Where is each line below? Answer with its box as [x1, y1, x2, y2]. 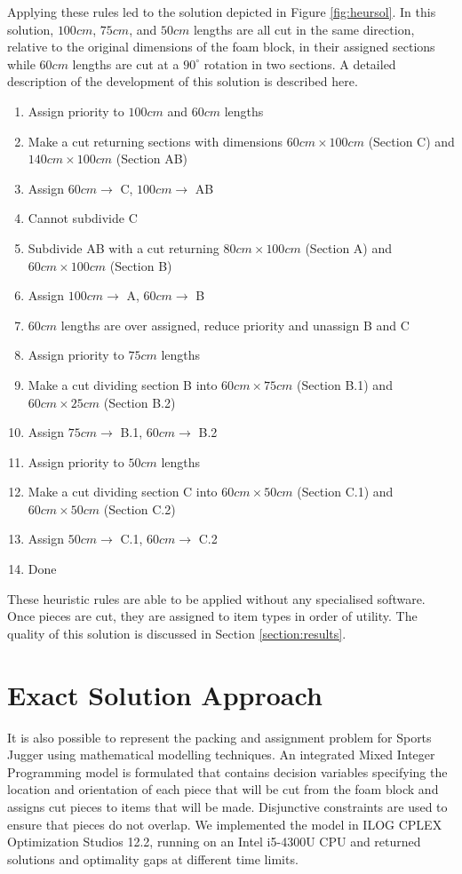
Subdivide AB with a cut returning [28, 238, 219, 257]
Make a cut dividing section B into [28, 375, 218, 393]
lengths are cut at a [72, 54, 179, 73]
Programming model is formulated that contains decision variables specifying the [7, 762, 448, 781]
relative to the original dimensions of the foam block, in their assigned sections [7, 37, 435, 56]
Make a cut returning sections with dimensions [28, 131, 283, 150]
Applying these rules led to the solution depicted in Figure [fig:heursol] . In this [7, 3, 436, 20]
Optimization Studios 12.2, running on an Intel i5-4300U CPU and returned [7, 832, 421, 851]
